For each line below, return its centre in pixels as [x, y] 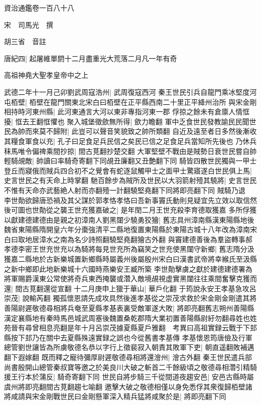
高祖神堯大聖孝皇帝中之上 [46, 75]
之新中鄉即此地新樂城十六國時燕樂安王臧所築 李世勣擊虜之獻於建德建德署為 [128, 268]
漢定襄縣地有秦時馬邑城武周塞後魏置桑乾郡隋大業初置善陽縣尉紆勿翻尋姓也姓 [130, 318]
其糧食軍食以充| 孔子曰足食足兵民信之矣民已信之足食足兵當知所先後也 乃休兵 [130, 141]
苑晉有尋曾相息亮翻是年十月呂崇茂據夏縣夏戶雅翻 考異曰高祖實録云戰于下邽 [130, 328]
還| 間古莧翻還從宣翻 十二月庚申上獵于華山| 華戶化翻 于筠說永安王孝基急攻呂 [130, 288]
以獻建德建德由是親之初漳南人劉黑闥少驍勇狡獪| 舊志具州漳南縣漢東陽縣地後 [129, 219]
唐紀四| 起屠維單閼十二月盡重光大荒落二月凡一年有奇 [91, 58]
